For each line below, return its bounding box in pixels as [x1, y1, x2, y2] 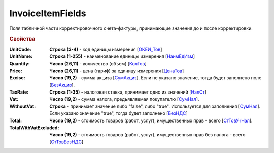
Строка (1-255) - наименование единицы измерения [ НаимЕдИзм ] [49, 53, 195, 59]
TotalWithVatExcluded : [9, 125, 59, 131]
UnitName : [9, 53, 33, 59]
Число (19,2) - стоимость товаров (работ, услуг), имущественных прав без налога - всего [49, 132, 246, 138]
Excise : [9, 75, 25, 81]
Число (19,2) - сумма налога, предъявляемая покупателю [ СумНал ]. [49, 96, 199, 102]
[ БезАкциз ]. [49, 82, 75, 88]
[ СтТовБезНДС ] [49, 139, 84, 145]
